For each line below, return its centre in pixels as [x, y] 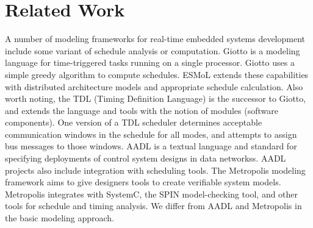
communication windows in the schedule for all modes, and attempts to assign [151, 134]
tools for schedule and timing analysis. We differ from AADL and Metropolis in [153, 206]
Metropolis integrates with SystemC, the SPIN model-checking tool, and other [152, 194]
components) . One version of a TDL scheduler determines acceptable [134, 122]
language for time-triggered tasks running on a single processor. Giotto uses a [150, 62]
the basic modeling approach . [60, 218]
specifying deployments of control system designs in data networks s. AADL [146, 158]
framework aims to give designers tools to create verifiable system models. [143, 182]
